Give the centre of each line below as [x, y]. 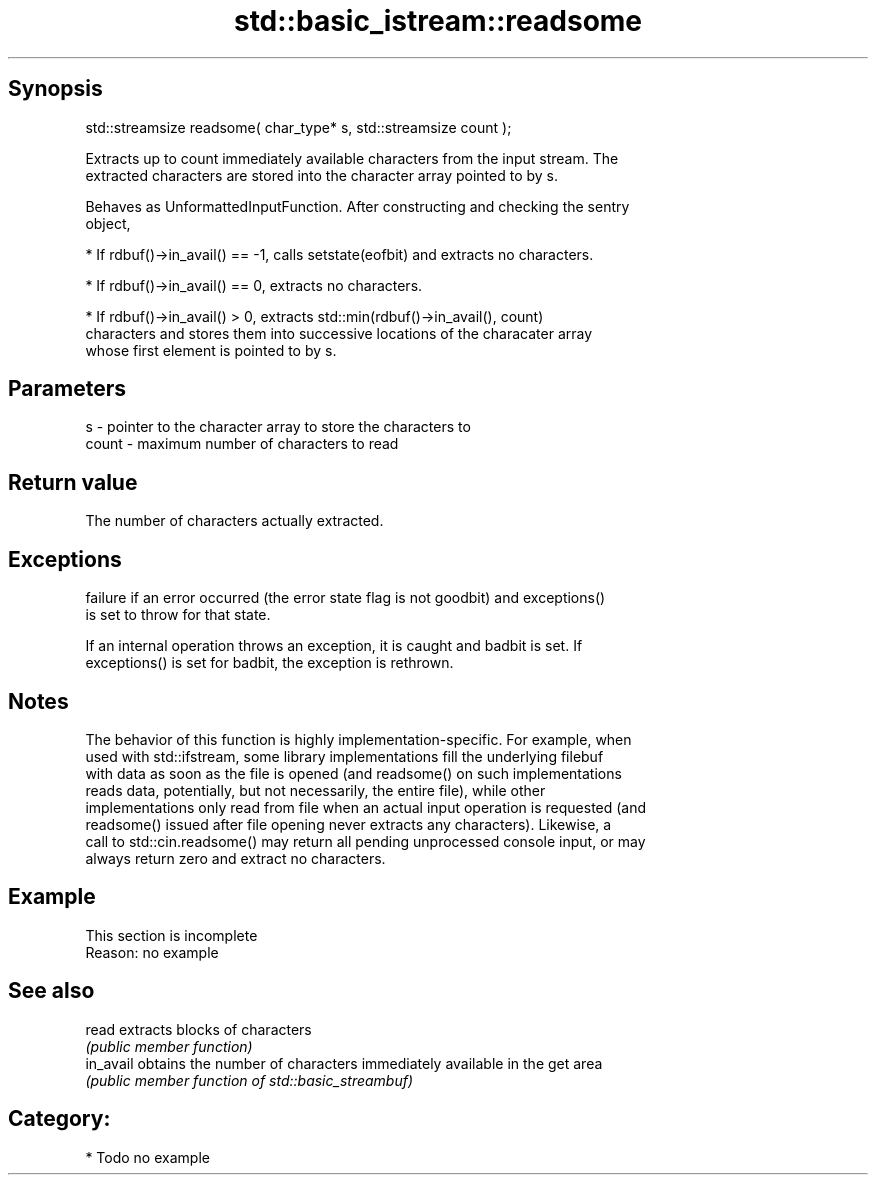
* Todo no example [147, 1157]
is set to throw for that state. [178, 615]
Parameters [67, 389]
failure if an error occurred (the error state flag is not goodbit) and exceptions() [345, 598]
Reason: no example [152, 952]
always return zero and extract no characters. [235, 858]
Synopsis [55, 89]
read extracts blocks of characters [198, 1029]
